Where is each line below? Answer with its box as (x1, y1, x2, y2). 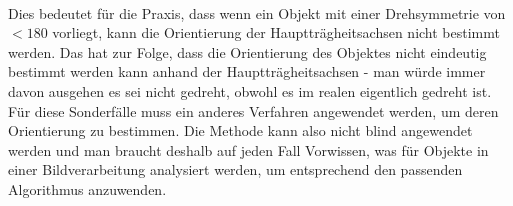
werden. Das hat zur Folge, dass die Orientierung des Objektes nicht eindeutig (8, 41, 487, 62)
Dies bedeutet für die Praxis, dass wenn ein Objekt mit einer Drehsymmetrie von (8, 2, 506, 23)
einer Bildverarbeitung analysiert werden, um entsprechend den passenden (8, 159, 463, 180)
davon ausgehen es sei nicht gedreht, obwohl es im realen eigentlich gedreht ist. (8, 80, 492, 101)
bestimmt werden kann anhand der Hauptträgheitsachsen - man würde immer (8, 61, 486, 82)
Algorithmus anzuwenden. (8, 178, 167, 199)
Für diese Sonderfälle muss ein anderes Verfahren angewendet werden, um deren (8, 100, 499, 121)
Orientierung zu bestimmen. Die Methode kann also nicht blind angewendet (8, 120, 473, 141)
